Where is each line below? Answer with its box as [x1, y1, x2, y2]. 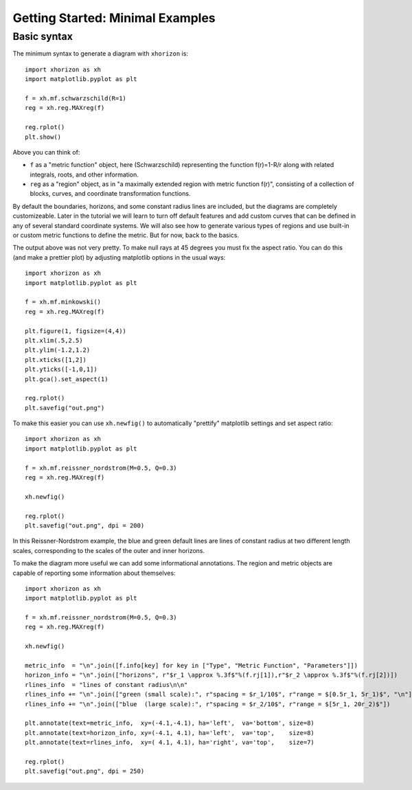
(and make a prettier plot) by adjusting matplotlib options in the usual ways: [12, 253, 226, 261]
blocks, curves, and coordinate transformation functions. [30, 190, 191, 198]
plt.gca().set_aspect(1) [25, 375, 108, 383]
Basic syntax [12, 30, 73, 43]
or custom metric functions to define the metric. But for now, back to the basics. [12, 231, 240, 240]
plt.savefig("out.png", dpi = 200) [25, 521, 145, 529]
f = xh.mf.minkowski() [25, 298, 102, 306]
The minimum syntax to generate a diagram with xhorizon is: [12, 49, 189, 58]
